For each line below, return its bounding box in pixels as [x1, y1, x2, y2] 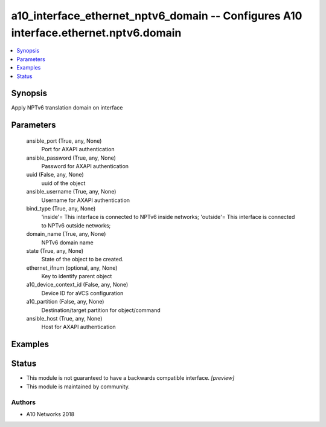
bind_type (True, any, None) [26, 204, 96, 212]
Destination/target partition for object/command [41, 306, 161, 314]
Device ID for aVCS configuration [41, 289, 124, 296]
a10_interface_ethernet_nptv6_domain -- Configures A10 [11, 9, 302, 22]
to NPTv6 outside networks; [41, 221, 111, 229]
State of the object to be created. [41, 256, 124, 263]
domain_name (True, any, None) [26, 230, 106, 238]
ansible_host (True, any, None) [26, 315, 103, 322]
